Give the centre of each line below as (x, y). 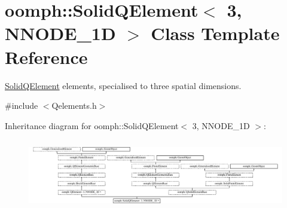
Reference (46, 56)
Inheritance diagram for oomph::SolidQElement (92, 125)
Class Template (215, 33)
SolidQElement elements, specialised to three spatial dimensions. (123, 85)
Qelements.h (74, 105)
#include (22, 105)
